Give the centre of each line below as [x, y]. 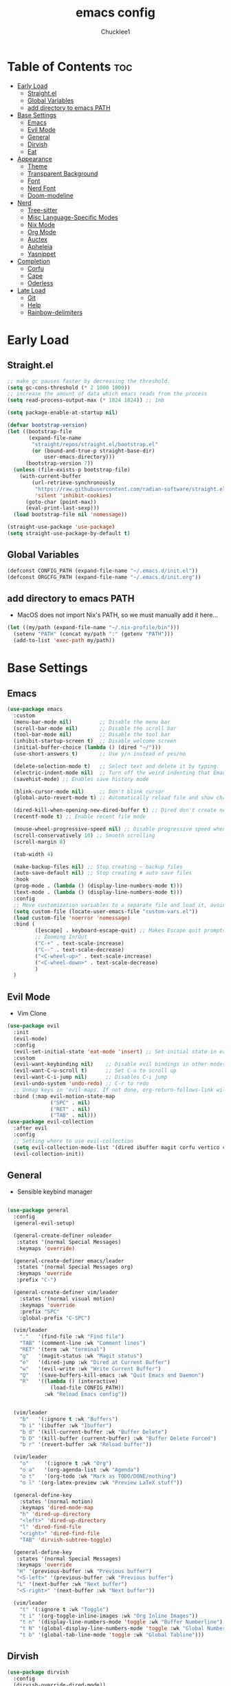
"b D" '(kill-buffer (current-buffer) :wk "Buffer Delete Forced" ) [118, 1438]
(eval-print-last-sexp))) [62, 508]
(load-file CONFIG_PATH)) [88, 1388]
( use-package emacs [35, 709]
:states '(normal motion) [57, 1501]
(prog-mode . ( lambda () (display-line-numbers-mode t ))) [98, 886]
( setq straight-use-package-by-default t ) [69, 534]
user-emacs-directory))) [79, 457]
